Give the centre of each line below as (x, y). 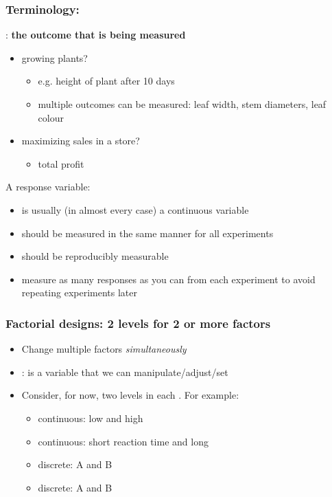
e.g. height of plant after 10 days (106, 81)
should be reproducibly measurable (95, 256)
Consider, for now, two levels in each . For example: (130, 395)
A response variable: (48, 187)
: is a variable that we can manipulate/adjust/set (125, 372)
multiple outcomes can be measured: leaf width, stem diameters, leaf (182, 104)
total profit (61, 163)
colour (51, 117)
